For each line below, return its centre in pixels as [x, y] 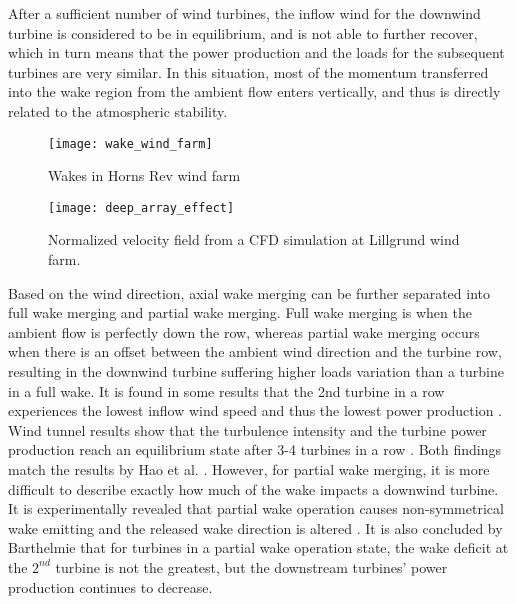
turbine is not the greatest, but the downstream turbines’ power [251, 566]
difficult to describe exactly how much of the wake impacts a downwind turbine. [253, 488]
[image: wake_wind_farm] [130, 143]
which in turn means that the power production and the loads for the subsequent [256, 52]
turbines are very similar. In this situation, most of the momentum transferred [248, 71]
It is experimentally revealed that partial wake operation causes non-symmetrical [256, 508]
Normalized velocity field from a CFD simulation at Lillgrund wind [254, 239]
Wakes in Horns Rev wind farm [144, 175]
